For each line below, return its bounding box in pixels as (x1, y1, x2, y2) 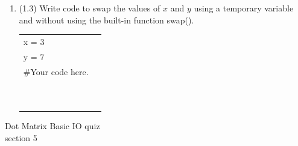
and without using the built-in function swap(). (19, 13, 194, 26)
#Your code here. (23, 65, 89, 78)
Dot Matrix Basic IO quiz (5, 120, 100, 132)
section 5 (5, 131, 37, 144)
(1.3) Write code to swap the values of (19, 2, 160, 14)
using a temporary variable (194, 2, 294, 14)
